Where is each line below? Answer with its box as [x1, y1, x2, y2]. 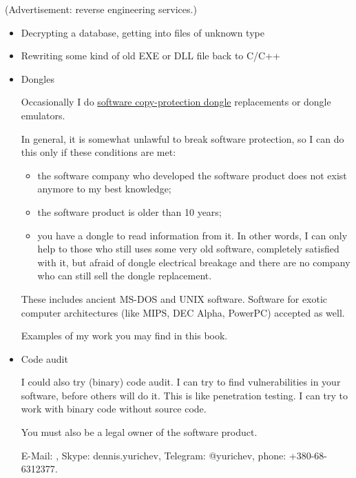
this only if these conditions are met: [21, 145, 176, 159]
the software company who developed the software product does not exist [37, 168, 347, 182]
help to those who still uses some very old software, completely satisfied [37, 241, 339, 256]
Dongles [21, 71, 54, 86]
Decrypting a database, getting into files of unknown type [21, 25, 264, 39]
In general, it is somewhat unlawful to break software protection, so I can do [21, 131, 344, 146]
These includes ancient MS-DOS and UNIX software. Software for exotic [21, 291, 328, 306]
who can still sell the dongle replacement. [37, 268, 212, 283]
